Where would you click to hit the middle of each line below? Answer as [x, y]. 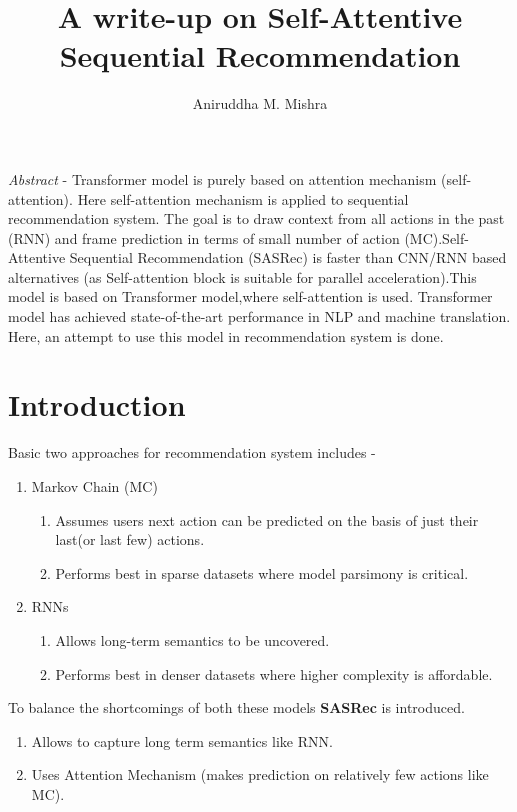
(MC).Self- [436, 237]
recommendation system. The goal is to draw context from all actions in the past [256, 218]
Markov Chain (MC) [94, 485]
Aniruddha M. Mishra [260, 103]
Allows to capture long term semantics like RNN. [182, 740]
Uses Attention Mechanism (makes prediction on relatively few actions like [260, 774]
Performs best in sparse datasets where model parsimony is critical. [262, 572]
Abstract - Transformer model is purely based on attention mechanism [222, 178]
